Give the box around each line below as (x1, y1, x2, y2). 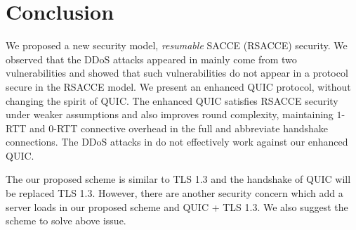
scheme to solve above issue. (6, 213, 126, 228)
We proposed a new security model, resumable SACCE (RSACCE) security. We (6, 38, 348, 53)
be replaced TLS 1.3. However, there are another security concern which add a (6, 186, 343, 200)
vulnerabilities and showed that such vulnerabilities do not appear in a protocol (6, 65, 348, 80)
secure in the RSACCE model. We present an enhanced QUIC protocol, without (6, 79, 351, 94)
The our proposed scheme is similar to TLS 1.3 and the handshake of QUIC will (6, 172, 351, 186)
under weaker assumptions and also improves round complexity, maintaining (6, 107, 334, 122)
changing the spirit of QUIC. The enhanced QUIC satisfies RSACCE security (6, 93, 338, 108)
